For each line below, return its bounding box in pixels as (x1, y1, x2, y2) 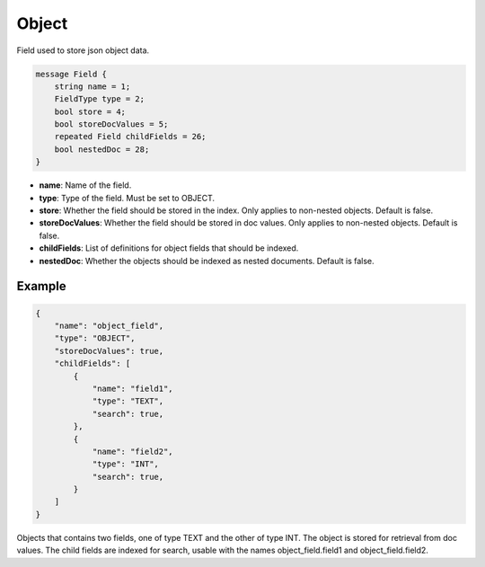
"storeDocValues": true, (54, 346, 164, 356)
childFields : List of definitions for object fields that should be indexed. (39, 243, 299, 253)
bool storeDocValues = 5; (54, 120, 169, 129)
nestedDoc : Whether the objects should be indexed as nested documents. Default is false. (39, 255, 375, 266)
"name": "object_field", (54, 320, 164, 331)
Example (16, 279, 66, 294)
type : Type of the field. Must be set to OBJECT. (39, 192, 216, 203)
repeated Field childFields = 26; (54, 131, 207, 142)
